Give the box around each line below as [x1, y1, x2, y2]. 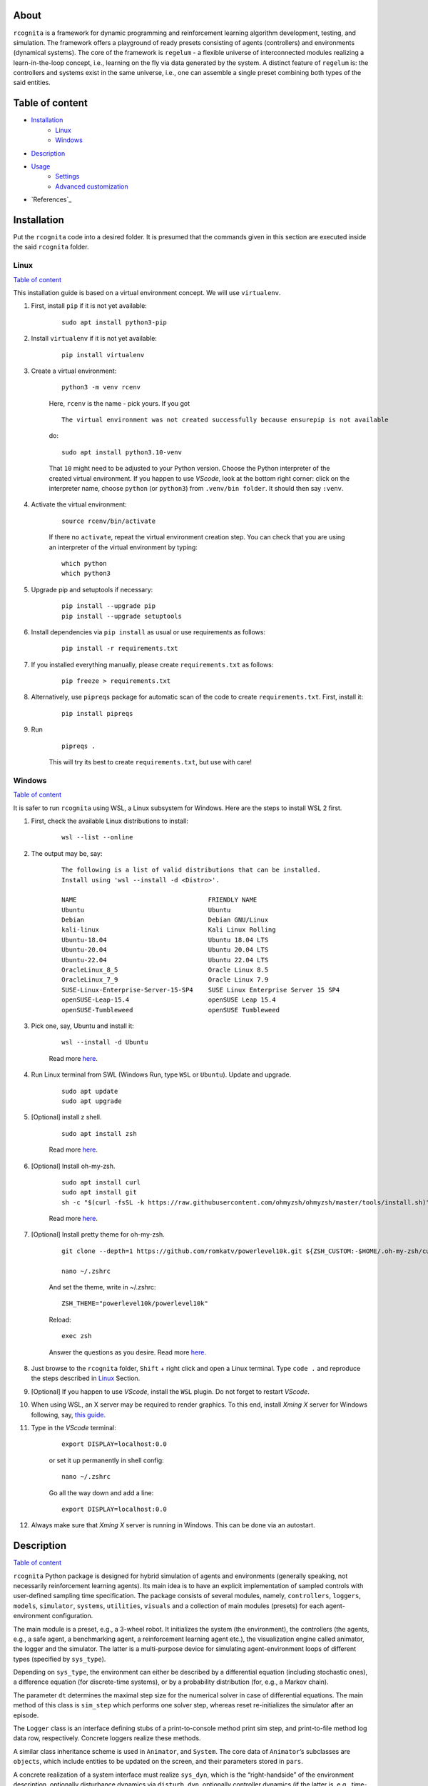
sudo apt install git [61, 1188, 137, 1197]
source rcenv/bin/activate [61, 517, 156, 525]
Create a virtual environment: [31, 366, 117, 375]
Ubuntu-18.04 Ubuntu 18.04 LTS [61, 936, 269, 944]
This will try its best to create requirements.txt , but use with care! [49, 758, 253, 767]
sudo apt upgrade [61, 1097, 122, 1105]
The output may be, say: [31, 849, 103, 857]
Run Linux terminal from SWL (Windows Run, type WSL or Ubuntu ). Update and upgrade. [31, 1070, 292, 1079]
